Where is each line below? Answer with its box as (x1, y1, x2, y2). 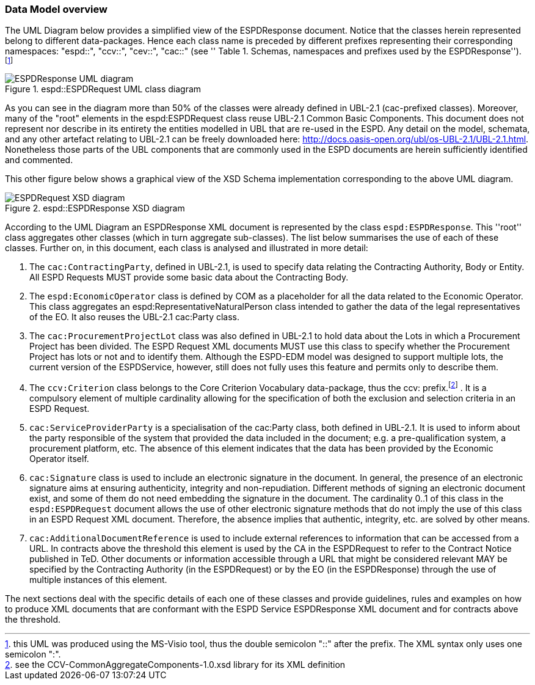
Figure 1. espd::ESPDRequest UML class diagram (5, 84, 202, 95)
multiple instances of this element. (29, 574, 167, 585)
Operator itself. (29, 453, 89, 464)
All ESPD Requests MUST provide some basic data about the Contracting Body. (29, 272, 349, 283)
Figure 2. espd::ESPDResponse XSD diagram (5, 203, 185, 214)
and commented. (5, 155, 73, 166)
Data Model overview (5, 3, 107, 15)
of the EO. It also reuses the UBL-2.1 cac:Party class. (29, 312, 240, 323)
